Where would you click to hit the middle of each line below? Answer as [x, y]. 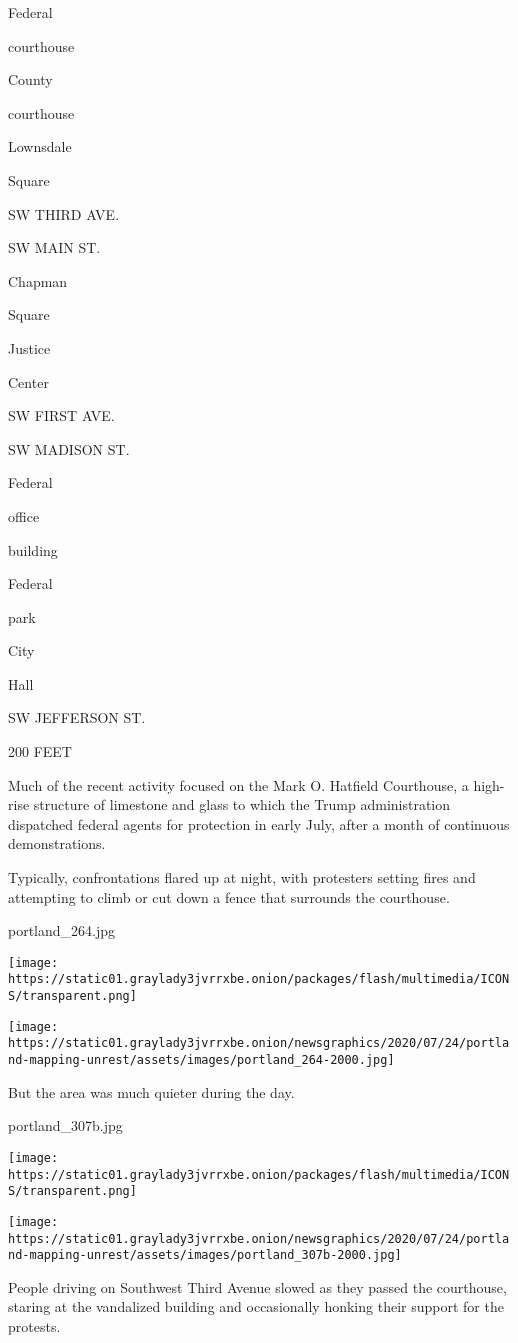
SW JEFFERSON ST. [77, 717]
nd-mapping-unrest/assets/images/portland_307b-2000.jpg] [205, 1255]
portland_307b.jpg [65, 1125]
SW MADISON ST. [69, 448]
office [24, 515]
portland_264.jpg [62, 930]
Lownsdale [40, 146]
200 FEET [40, 751]
